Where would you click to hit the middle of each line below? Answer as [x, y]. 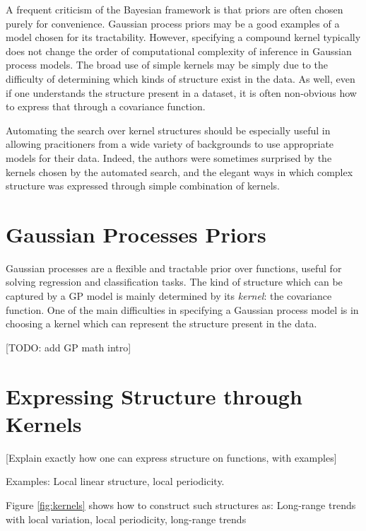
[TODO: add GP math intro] [69, 347]
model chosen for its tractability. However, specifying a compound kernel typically [183, 37]
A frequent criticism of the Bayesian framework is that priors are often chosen [175, 9]
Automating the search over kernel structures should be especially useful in [168, 130]
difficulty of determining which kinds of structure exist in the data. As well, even [181, 78]
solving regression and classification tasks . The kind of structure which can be [174, 282]
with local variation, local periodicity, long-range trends [126, 519]
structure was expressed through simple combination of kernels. [143, 186]
